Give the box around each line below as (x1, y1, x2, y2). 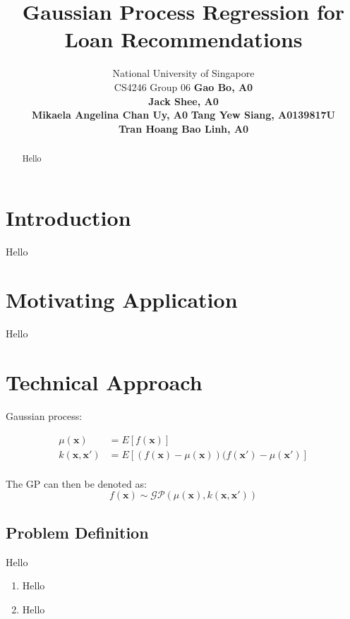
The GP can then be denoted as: (6, 476, 147, 491)
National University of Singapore (112, 66, 255, 80)
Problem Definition (6, 521, 149, 543)
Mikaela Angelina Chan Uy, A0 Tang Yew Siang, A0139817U (32, 107, 335, 122)
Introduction (6, 203, 131, 232)
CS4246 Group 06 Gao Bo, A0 (114, 79, 253, 94)
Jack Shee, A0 (148, 93, 219, 108)
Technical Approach (6, 368, 203, 397)
